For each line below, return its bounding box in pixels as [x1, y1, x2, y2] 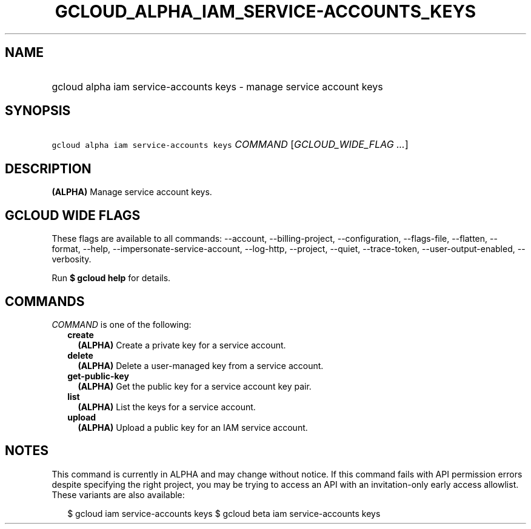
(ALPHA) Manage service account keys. [52, 187, 212, 198]
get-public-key [67, 370, 129, 381]
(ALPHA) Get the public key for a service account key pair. [78, 381, 312, 391]
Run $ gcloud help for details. [52, 273, 171, 284]
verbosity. [52, 254, 92, 265]
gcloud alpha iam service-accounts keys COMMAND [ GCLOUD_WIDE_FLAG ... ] [52, 138, 409, 151]
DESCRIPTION [5, 161, 92, 176]
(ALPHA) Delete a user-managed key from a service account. [78, 360, 324, 371]
